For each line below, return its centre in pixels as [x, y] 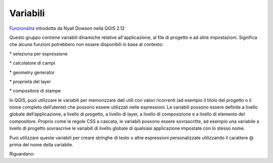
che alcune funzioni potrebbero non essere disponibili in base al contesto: [86, 44]
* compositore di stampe [35, 91]
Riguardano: [22, 154]
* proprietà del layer [30, 81]
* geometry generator [32, 72]
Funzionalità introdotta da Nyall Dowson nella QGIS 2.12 [67, 28]
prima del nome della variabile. [41, 145]
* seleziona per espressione [38, 53]
